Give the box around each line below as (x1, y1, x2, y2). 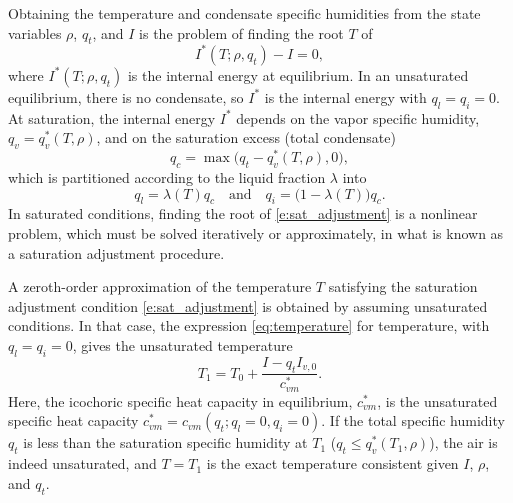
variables (8, 22, 62, 43)
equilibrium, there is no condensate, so (8, 86, 244, 107)
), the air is (429, 432, 498, 453)
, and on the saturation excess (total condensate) (96, 127, 396, 148)
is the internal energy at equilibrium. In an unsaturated (127, 64, 469, 85)
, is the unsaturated (377, 390, 498, 411)
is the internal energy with (264, 86, 427, 107)
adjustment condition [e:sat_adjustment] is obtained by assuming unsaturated (8, 295, 488, 316)
